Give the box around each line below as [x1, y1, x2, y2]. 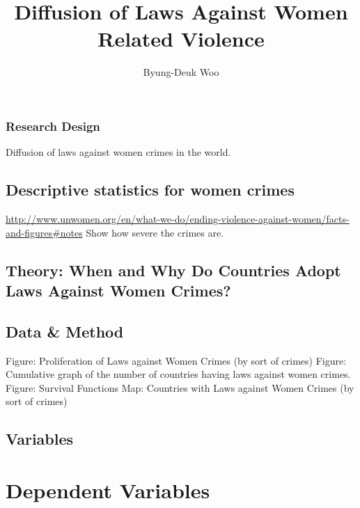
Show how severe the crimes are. [86, 225, 224, 239]
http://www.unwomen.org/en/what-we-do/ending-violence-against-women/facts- [6, 212, 350, 225]
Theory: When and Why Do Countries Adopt [6, 259, 341, 280]
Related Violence [97, 24, 265, 53]
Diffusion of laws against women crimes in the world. [6, 145, 231, 159]
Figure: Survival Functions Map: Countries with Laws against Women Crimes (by [6, 380, 354, 395]
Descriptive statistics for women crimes [6, 179, 295, 200]
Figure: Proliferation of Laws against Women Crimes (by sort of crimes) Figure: [6, 353, 347, 367]
